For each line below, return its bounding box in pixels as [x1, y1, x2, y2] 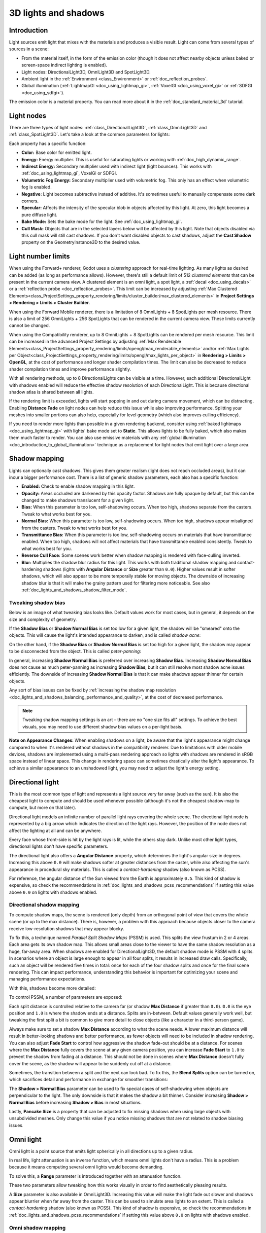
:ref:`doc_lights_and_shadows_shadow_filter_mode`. [21, 587, 128, 593]
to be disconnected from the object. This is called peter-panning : [9, 649, 141, 654]
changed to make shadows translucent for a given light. [21, 497, 134, 503]
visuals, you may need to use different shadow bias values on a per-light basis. [22, 724, 183, 729]
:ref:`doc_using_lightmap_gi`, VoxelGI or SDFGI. [21, 170, 118, 176]
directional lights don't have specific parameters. [9, 843, 108, 849]
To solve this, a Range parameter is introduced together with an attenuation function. [9, 1173, 182, 1179]
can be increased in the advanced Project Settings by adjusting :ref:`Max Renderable [9, 338, 182, 345]
